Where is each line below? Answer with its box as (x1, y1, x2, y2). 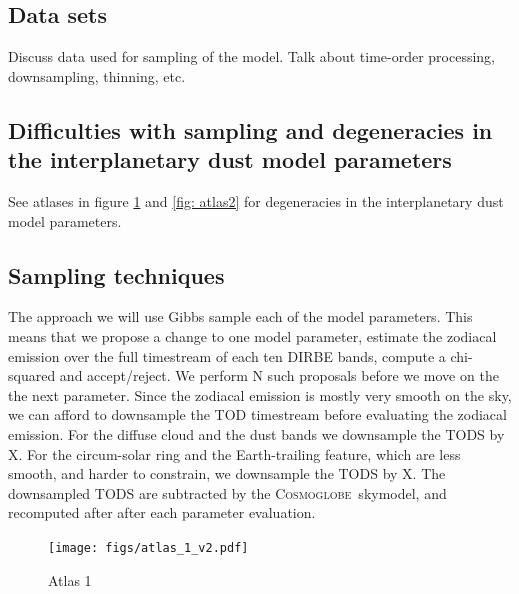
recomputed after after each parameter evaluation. (8, 502, 316, 523)
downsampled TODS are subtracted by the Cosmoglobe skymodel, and (8, 482, 447, 503)
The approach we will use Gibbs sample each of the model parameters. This (8, 306, 473, 327)
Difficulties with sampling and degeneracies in (8, 114, 493, 145)
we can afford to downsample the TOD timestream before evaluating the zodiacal (8, 404, 507, 425)
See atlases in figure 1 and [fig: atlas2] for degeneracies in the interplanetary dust (8, 190, 504, 211)
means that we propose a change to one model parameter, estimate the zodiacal (8, 325, 497, 346)
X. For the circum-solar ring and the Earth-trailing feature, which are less (8, 443, 461, 464)
